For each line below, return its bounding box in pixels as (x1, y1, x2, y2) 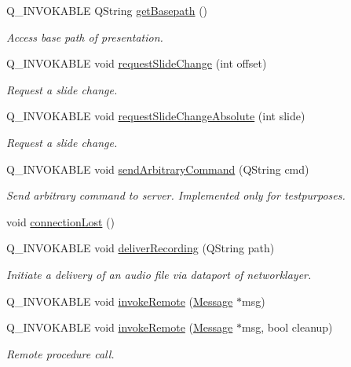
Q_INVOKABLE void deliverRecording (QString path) (6, 240, 275, 256)
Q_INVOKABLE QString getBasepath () (6, 2, 208, 18)
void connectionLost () (6, 213, 115, 229)
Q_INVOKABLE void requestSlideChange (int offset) (6, 55, 267, 72)
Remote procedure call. (6, 345, 115, 361)
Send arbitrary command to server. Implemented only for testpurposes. (6, 187, 346, 204)
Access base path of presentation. (6, 28, 163, 45)
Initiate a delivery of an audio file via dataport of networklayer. (6, 266, 312, 282)
